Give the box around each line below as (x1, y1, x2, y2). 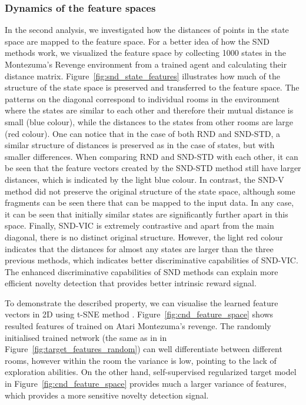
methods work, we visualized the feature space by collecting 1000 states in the (5, 46, 286, 59)
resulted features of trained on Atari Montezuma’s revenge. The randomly (5, 320, 271, 332)
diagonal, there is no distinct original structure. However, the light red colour (5, 230, 283, 243)
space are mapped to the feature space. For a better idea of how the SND (5, 35, 270, 47)
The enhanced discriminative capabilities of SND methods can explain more (5, 265, 278, 277)
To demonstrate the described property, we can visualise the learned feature (5, 296, 278, 309)
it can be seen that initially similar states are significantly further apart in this (5, 207, 288, 220)
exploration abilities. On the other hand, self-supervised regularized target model (5, 366, 297, 378)
